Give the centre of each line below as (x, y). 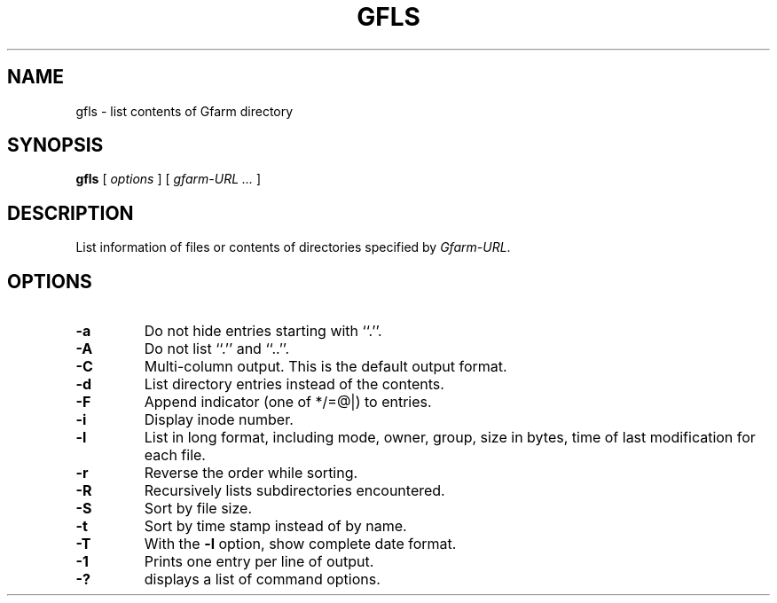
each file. (175, 455)
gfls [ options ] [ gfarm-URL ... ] (169, 179)
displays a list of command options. (262, 580)
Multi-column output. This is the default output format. (326, 367)
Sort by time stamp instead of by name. (275, 526)
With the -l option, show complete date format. (300, 544)
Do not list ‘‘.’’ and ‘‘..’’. (217, 349)
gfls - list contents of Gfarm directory (184, 111)
